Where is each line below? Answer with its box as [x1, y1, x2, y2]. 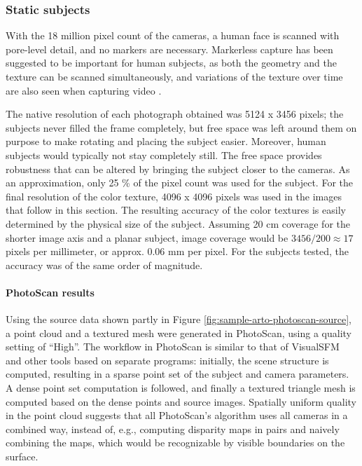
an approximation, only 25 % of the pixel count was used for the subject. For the [6, 175, 354, 190]
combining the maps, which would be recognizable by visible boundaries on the [6, 435, 345, 450]
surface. [6, 449, 39, 464]
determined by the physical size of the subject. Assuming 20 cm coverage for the [6, 216, 350, 231]
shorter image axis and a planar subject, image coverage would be [6, 230, 288, 245]
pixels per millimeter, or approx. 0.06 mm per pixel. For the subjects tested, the [6, 244, 349, 259]
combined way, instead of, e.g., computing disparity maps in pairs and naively [6, 421, 340, 436]
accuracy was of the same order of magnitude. [6, 257, 203, 272]
